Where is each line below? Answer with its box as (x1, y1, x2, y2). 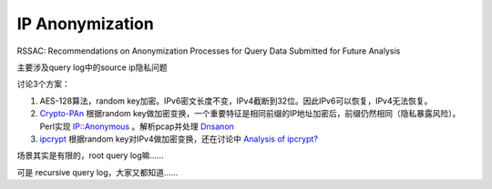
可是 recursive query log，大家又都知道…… (16, 166, 179, 177)
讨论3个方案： (16, 78, 70, 90)
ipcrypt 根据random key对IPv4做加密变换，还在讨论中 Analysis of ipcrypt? (39, 133, 319, 144)
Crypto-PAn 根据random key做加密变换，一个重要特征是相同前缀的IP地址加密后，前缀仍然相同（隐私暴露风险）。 (39, 108, 461, 119)
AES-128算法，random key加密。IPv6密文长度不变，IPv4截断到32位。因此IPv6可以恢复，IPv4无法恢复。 (39, 95, 433, 106)
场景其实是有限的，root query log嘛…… (16, 150, 164, 161)
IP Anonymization (16, 14, 154, 34)
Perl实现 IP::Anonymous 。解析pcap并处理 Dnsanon (39, 121, 234, 132)
